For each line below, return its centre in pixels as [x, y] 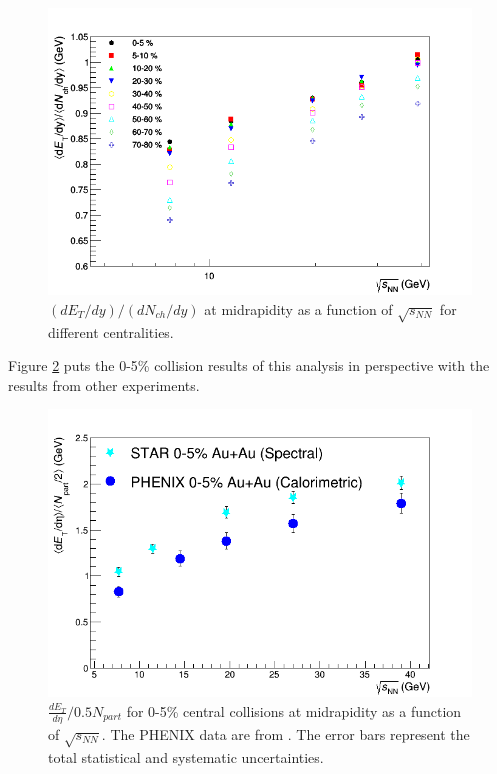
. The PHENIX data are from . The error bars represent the [285, 733]
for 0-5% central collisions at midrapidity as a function [294, 710]
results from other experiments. [104, 384]
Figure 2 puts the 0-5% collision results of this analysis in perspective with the [249, 365]
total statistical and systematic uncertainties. [186, 756]
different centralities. [111, 331]
